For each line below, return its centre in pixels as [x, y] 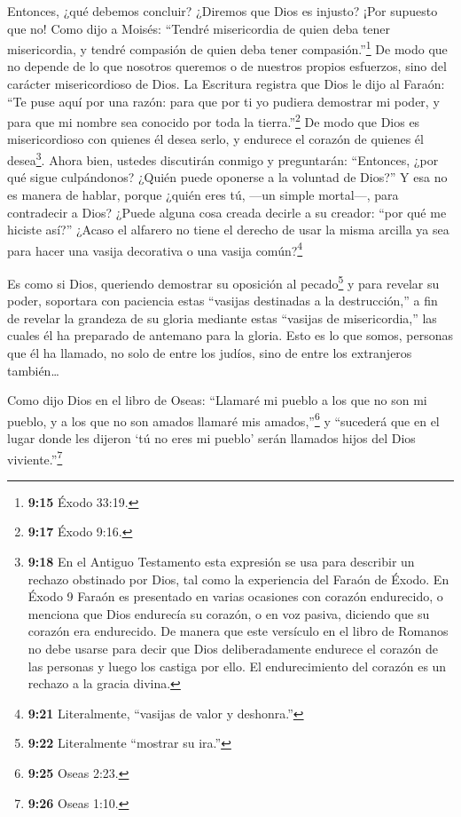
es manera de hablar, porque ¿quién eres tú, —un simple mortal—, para [203, 194]
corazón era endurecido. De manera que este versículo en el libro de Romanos [238, 631]
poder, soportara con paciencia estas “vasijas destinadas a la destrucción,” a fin [223, 301]
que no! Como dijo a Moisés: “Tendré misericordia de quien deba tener [199, 28]
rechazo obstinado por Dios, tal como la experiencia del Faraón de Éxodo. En [238, 579]
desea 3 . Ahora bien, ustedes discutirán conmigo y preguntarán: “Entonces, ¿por [223, 159]
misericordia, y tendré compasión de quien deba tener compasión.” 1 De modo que [227, 48]
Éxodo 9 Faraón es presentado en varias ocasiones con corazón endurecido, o [235, 596]
